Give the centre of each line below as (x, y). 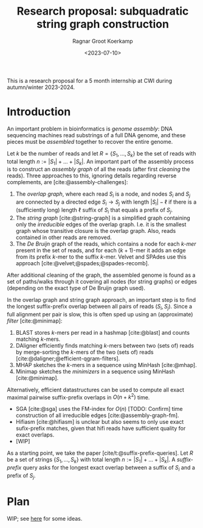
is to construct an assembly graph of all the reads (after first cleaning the (98, 169)
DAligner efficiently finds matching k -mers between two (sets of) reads (105, 345)
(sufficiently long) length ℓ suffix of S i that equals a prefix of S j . (94, 210)
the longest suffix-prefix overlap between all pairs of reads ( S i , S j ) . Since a (100, 307)
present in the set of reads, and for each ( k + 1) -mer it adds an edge (101, 250)
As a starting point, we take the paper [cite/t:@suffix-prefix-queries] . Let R (100, 453)
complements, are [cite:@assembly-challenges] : (67, 182)
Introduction (39, 112)
